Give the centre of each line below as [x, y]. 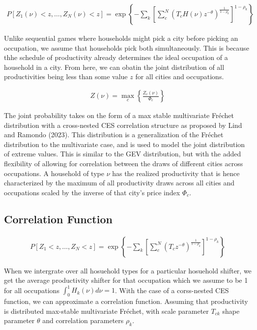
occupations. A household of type [54, 173]
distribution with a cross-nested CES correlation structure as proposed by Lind [123, 125]
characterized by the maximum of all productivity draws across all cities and [119, 183]
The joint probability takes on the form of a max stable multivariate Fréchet [119, 115]
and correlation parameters [83, 320]
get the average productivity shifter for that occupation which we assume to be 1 [126, 280]
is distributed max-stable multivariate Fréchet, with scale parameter [106, 311]
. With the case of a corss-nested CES [172, 290]
